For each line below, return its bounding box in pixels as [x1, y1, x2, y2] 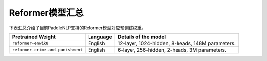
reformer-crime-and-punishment [12, 47, 83, 53]
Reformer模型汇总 [9, 7, 84, 18]
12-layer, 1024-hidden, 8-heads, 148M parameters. [117, 40, 236, 47]
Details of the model [117, 33, 166, 40]
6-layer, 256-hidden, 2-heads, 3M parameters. [117, 46, 227, 53]
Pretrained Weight [12, 33, 56, 40]
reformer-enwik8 [12, 41, 49, 46]
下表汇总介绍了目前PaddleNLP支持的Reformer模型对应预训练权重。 [9, 25, 146, 30]
